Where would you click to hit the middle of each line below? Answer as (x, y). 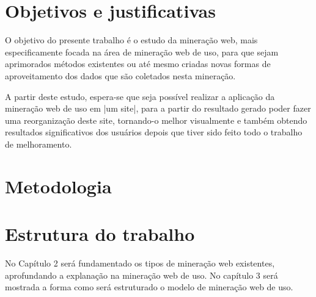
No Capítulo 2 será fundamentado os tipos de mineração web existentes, (140, 263)
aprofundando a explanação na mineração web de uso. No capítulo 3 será (141, 275)
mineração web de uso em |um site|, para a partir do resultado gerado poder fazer (158, 108)
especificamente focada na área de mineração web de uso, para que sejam (142, 52)
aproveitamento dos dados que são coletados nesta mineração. (120, 75)
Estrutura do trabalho (100, 234)
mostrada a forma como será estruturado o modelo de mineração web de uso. (149, 287)
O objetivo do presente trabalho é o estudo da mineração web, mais (131, 40)
